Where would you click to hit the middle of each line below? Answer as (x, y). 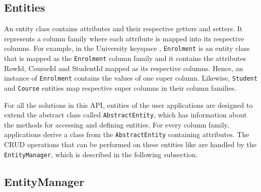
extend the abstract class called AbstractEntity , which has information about (125, 115)
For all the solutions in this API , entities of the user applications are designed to (128, 105)
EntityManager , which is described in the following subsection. (101, 154)
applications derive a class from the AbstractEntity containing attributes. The (127, 134)
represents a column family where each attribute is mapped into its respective (124, 38)
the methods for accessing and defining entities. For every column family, (117, 124)
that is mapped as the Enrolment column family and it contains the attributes (125, 58)
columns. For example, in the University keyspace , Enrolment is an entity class (127, 48)
